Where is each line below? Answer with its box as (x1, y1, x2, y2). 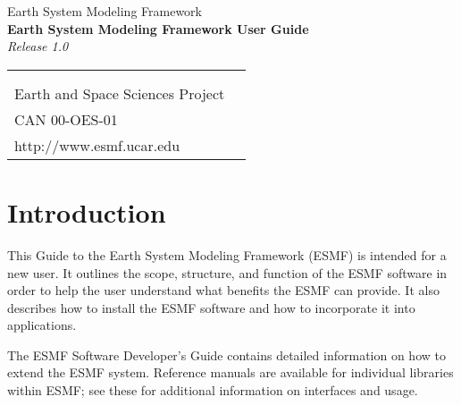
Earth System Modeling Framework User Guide (7, 19, 309, 38)
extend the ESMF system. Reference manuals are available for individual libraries (7, 363, 454, 382)
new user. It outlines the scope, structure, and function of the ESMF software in (7, 263, 448, 282)
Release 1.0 (7, 37, 69, 55)
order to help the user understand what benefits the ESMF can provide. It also (7, 281, 440, 300)
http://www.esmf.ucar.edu (14, 134, 180, 156)
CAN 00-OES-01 (14, 108, 118, 130)
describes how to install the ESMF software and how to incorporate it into (7, 298, 415, 316)
